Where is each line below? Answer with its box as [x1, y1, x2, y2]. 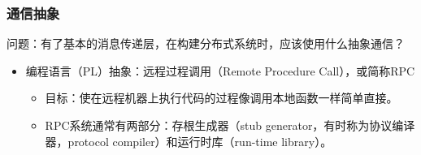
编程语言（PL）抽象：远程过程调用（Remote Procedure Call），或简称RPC [25, 62, 415, 79]
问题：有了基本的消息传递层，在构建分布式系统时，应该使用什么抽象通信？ [7, 35, 405, 52]
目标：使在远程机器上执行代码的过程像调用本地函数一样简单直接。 [45, 89, 398, 106]
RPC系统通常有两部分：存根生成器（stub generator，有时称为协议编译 [45, 117, 415, 133]
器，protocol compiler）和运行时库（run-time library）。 [45, 132, 332, 149]
